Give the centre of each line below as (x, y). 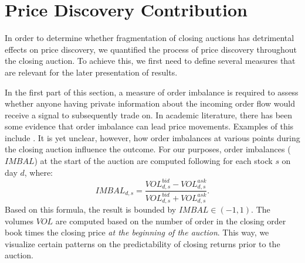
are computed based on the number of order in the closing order (171, 221)
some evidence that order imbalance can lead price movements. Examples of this (149, 126)
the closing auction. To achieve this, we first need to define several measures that (150, 61)
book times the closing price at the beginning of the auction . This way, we (137, 232)
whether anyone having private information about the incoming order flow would (150, 103)
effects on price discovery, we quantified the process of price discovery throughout (151, 49)
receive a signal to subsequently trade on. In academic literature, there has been (149, 115)
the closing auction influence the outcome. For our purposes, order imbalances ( (148, 149)
